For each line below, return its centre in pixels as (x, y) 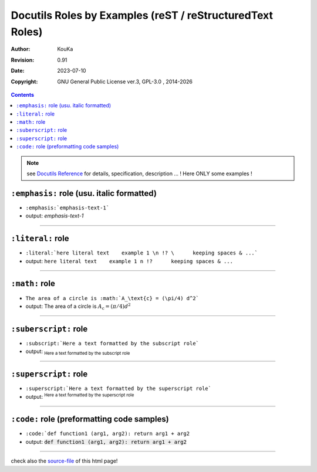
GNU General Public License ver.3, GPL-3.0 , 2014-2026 (125, 82)
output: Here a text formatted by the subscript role (78, 352)
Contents (23, 94)
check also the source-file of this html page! (64, 461)
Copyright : (24, 82)
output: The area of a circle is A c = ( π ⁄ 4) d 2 (78, 306)
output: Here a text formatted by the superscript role (80, 396)
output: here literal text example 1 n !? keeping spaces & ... (129, 261)
